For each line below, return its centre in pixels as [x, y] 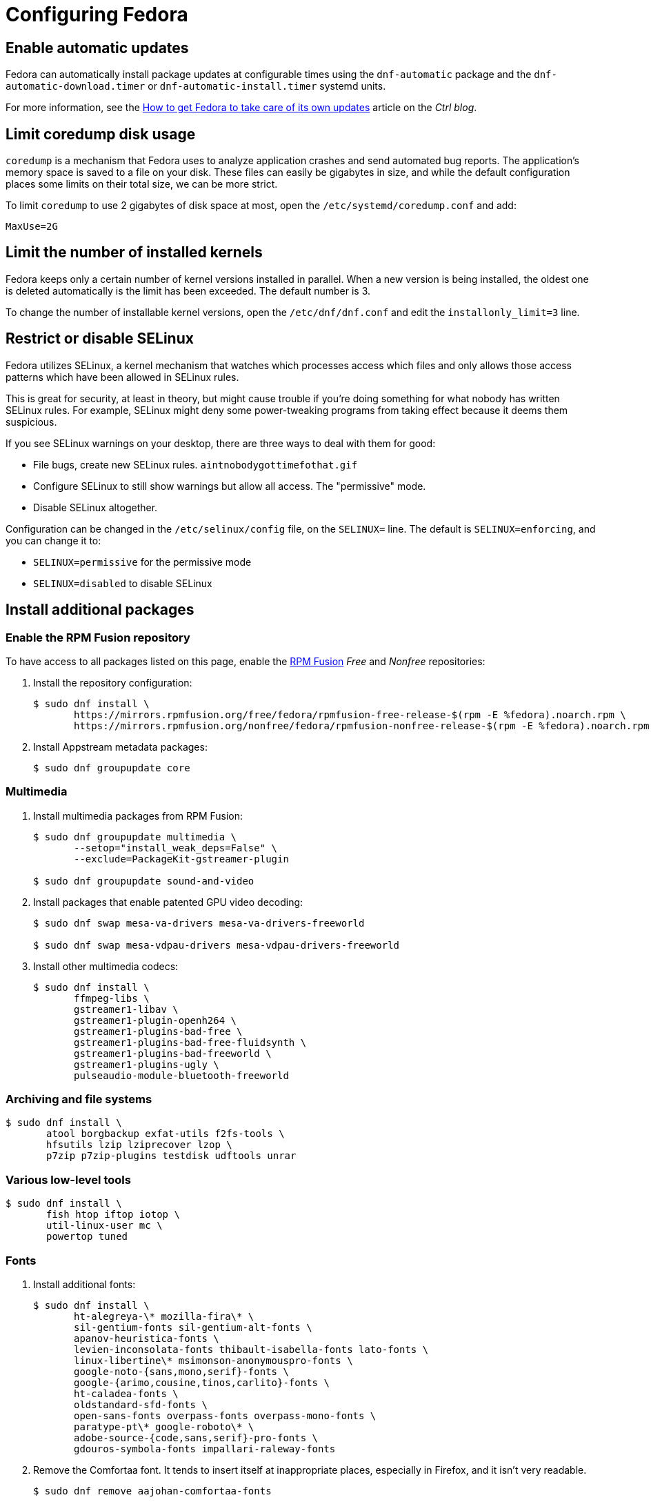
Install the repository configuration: [113, 682]
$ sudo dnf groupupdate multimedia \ [135, 837]
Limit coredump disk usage [101, 134]
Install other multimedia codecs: [106, 966]
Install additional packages [100, 610]
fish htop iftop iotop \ [113, 1215]
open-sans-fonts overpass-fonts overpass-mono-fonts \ [225, 1415]
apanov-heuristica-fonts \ [147, 1338]
